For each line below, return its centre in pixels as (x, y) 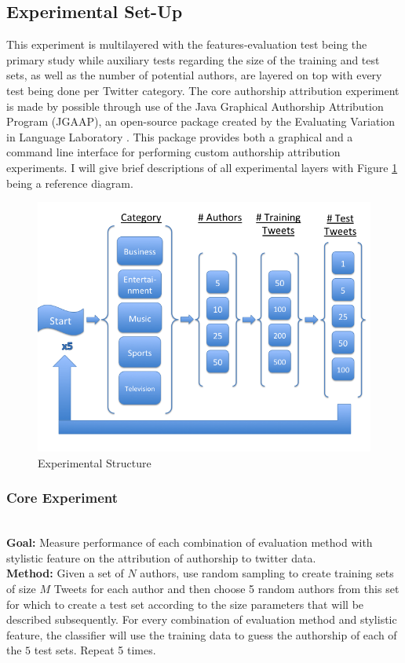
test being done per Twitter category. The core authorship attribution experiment (203, 90)
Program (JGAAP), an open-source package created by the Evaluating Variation (201, 121)
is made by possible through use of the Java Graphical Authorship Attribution (195, 106)
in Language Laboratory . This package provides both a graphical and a (180, 136)
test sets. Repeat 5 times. (95, 650)
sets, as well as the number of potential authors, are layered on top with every (194, 75)
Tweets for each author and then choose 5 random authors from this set (226, 588)
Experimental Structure (95, 462)
